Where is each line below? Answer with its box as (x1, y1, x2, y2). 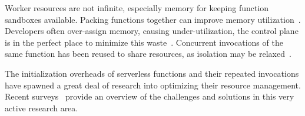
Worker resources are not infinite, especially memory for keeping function (5, 2, 269, 13)
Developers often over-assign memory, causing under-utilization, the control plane (5, 25, 299, 37)
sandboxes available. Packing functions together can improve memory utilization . (5, 13, 301, 25)
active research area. (5, 101, 78, 114)
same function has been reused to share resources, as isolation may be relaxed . (5, 47, 291, 60)
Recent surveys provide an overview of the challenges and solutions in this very (5, 90, 294, 103)
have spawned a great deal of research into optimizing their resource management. (5, 79, 301, 91)
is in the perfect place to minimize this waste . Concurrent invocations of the (5, 36, 283, 48)
